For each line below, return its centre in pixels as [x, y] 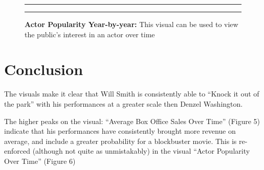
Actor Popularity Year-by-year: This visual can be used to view [131, 24]
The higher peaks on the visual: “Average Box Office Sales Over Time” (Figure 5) [132, 121]
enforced [17, 151]
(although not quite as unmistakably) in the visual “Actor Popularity [141, 151]
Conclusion [44, 69]
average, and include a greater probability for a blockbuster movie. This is [120, 141]
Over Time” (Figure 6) [40, 161]
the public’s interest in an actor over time [90, 34]
